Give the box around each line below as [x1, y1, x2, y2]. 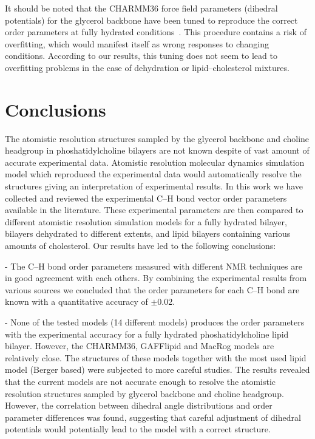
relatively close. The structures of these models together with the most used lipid [5, 351, 307, 364]
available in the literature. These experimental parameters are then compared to [5, 203, 303, 216]
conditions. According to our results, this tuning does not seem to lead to [5, 49, 277, 62]
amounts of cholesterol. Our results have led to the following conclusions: [5, 239, 276, 252]
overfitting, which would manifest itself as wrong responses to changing [5, 37, 269, 50]
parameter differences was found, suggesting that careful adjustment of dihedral [5, 410, 301, 423]
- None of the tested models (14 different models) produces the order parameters [5, 316, 305, 328]
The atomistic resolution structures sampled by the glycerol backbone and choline [5, 132, 310, 145]
